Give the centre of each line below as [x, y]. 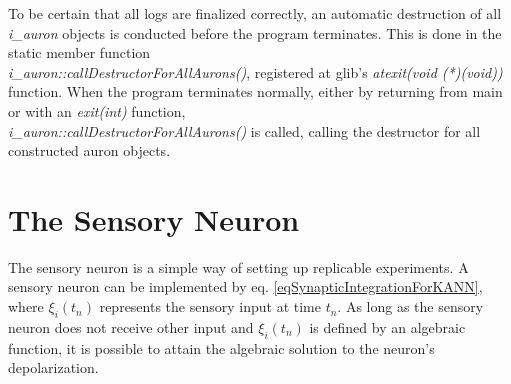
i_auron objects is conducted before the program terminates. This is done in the [255, 32]
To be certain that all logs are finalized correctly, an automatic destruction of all [255, 13]
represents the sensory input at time [210, 306]
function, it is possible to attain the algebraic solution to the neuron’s [221, 347]
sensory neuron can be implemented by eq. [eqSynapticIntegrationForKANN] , [245, 286]
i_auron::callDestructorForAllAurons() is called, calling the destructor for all [244, 130]
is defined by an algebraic [387, 326]
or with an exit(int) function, [97, 110]
